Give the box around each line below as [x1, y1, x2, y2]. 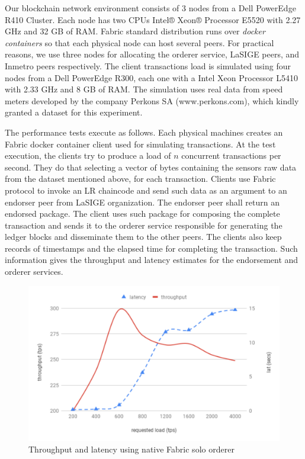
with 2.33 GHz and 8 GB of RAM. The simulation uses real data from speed [5, 83, 283, 95]
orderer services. [5, 265, 63, 278]
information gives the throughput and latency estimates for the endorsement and [5, 253, 298, 266]
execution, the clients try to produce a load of [5, 149, 171, 162]
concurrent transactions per [181, 149, 281, 162]
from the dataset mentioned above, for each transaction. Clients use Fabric [5, 172, 276, 185]
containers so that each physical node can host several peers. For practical [5, 36, 274, 49]
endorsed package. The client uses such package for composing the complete [5, 207, 280, 220]
